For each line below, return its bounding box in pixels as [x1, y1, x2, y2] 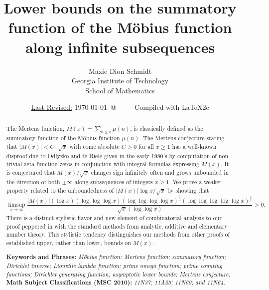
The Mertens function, [6, 124, 65, 132]
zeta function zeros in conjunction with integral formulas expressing [24, 160, 200, 168]
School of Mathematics [85, 85, 155, 95]
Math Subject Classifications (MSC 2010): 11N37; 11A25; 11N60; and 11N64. [6, 278, 225, 287]
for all [138, 142, 154, 150]
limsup [8, 201, 25, 208]
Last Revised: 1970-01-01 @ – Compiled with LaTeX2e [31, 102, 209, 112]
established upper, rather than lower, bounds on [6, 238, 131, 247]
